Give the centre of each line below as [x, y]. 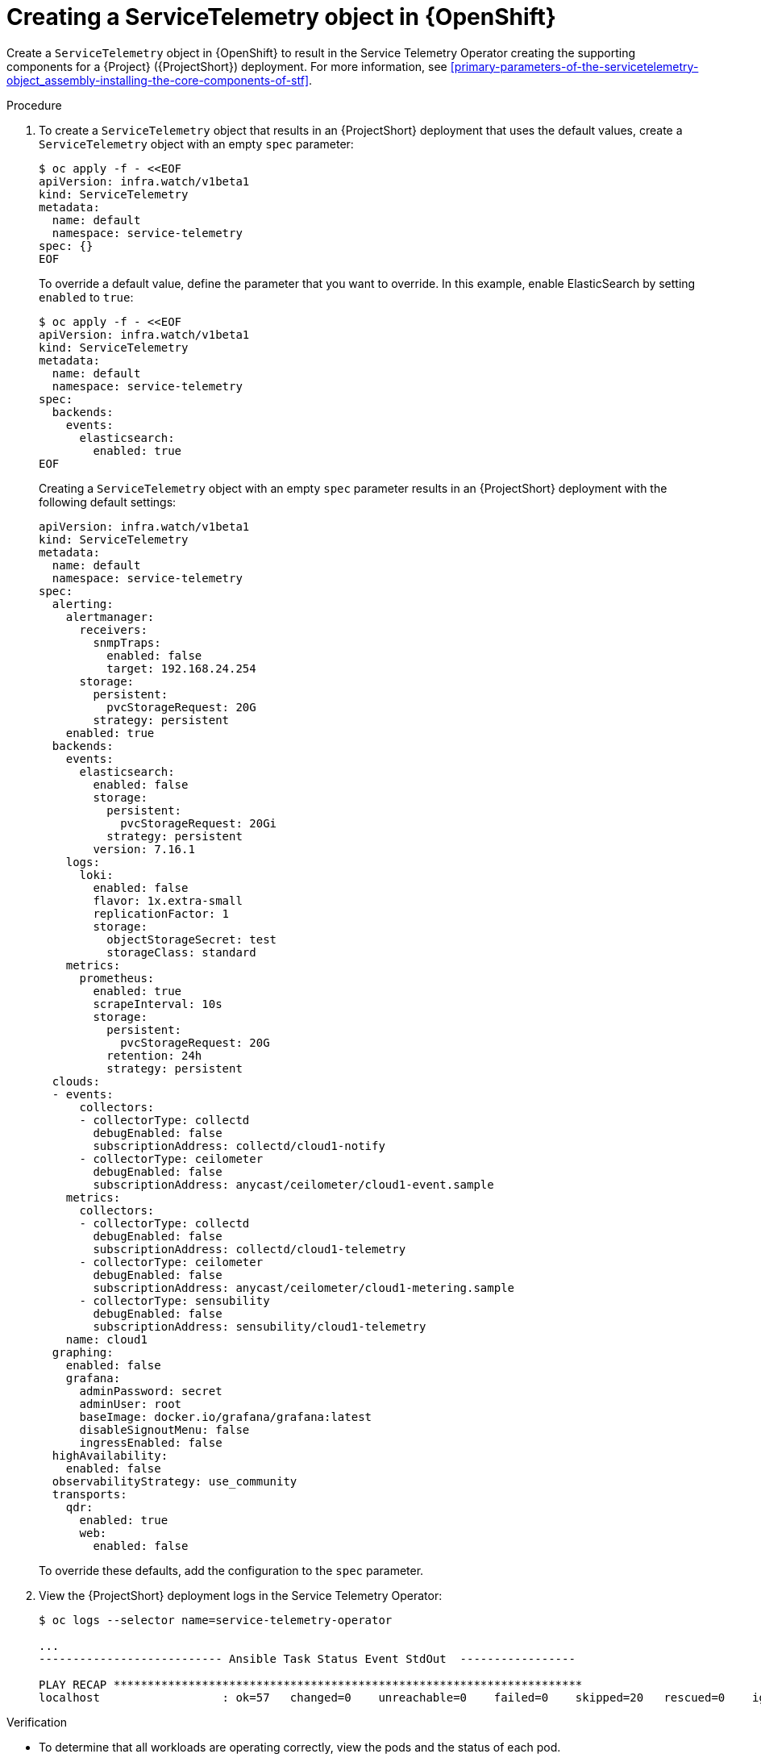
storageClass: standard [181, 952]
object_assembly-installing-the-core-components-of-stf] [158, 80]
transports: [89, 1494]
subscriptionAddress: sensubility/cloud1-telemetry [260, 1326]
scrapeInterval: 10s [158, 1004]
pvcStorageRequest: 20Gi [199, 823]
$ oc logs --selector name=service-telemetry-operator [216, 1620]
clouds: [76, 1081]
